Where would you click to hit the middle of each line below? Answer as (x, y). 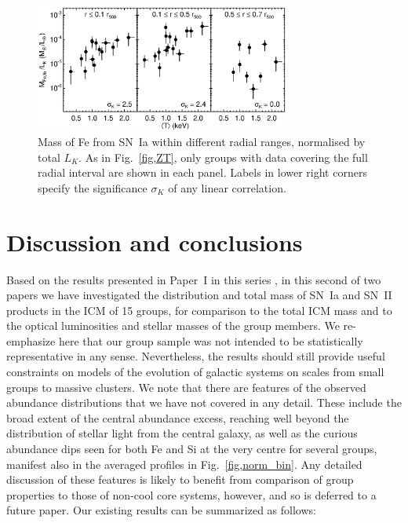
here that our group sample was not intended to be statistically (211, 340)
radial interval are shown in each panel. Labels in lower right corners (202, 172)
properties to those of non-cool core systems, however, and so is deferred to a (191, 494)
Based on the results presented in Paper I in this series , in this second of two (194, 279)
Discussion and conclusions (155, 241)
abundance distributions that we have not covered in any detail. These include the (204, 402)
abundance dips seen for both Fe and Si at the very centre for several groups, (192, 449)
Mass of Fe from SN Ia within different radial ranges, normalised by (202, 142)
